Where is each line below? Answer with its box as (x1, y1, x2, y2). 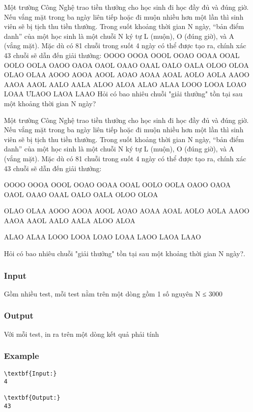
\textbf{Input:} (4, 370, 57, 377)
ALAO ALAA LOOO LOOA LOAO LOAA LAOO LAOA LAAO (4, 232, 201, 242)
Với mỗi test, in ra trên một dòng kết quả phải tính (4, 328, 159, 339)
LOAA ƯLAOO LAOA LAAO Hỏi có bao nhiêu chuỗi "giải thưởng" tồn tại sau (4, 88, 243, 99)
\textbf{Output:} (4, 394, 60, 402)
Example (4, 350, 39, 362)
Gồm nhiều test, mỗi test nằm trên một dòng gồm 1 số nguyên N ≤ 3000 (4, 288, 223, 298)
